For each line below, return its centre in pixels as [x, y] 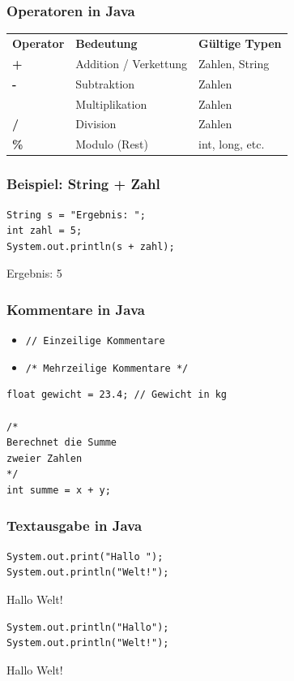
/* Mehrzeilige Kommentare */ [107, 368]
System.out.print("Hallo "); [85, 556]
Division [96, 124]
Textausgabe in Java [75, 526]
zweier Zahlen [45, 458]
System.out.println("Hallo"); [88, 627]
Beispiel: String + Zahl [83, 184]
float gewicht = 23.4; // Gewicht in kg [117, 395]
